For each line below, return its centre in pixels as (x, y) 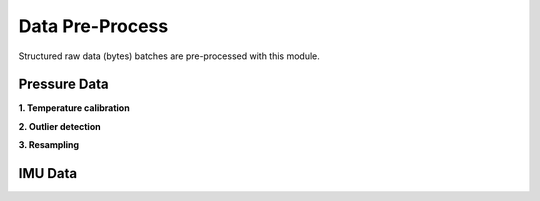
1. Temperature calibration (74, 108)
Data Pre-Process (93, 26)
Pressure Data (63, 84)
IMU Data (48, 173)
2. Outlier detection (59, 126)
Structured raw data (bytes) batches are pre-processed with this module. (169, 56)
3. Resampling (49, 145)
